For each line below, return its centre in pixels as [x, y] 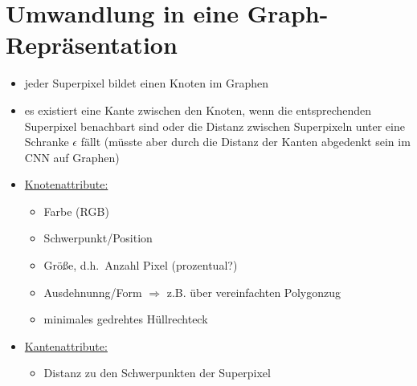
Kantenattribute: [66, 345]
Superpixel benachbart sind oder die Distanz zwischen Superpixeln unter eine [215, 126]
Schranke [47, 142]
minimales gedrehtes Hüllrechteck [126, 319]
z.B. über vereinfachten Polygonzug [254, 292]
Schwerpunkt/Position [98, 238]
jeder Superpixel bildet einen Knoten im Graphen [147, 83]
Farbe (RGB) [76, 211]
